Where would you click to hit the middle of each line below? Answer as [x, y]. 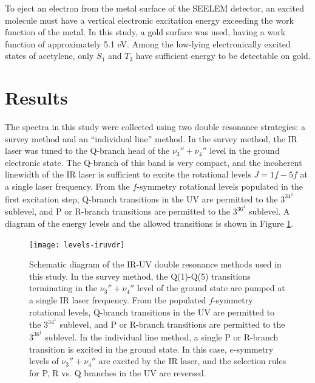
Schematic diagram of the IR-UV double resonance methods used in [155, 264]
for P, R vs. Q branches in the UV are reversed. [118, 372]
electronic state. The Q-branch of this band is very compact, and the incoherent [154, 162]
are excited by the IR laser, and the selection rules [192, 361]
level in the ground [245, 150]
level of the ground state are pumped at [211, 288]
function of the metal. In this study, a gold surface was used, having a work [145, 32]
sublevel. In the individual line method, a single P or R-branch [162, 336]
